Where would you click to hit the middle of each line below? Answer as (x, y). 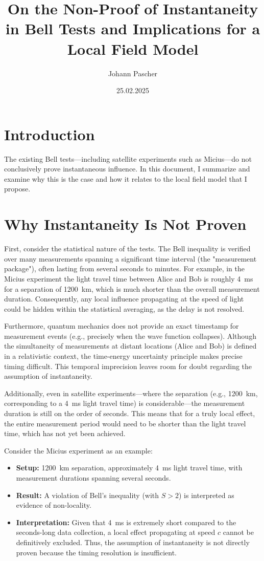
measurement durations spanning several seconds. (93, 478)
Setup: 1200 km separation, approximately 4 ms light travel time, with (129, 468)
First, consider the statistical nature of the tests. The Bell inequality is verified (127, 249)
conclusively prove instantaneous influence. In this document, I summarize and (127, 169)
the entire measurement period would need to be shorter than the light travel (125, 423)
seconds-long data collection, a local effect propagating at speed (116, 532)
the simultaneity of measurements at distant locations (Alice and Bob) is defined (130, 346)
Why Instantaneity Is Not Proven (125, 224)
